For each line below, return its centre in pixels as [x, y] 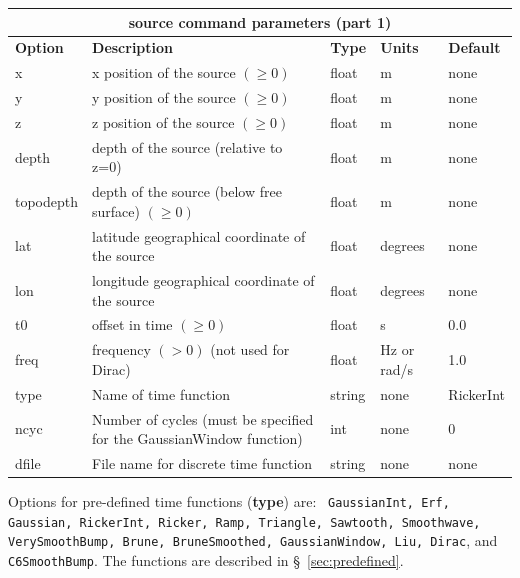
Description [133, 47]
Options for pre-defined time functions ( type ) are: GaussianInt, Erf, [229, 501]
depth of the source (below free [187, 191]
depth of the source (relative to [187, 146]
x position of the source [164, 72]
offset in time [132, 324]
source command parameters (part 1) [260, 21]
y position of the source [164, 97]
